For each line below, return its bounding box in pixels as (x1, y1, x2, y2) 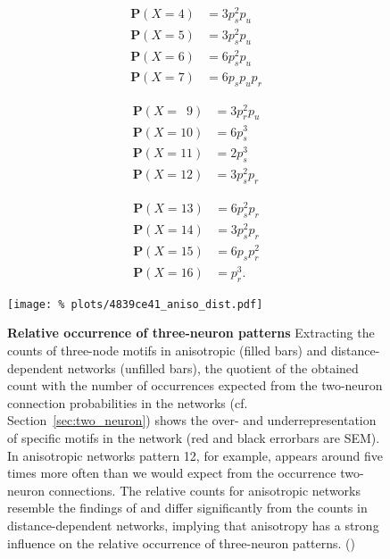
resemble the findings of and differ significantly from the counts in (7, 498, 368, 517)
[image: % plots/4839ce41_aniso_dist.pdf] (7, 297, 263, 311)
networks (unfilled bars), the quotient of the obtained (67, 358, 359, 377)
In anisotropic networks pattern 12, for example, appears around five (7, 446, 383, 464)
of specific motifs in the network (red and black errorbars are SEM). (7, 429, 380, 447)
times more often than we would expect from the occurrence (7, 463, 336, 482)
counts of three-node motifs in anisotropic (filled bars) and (7, 341, 328, 360)
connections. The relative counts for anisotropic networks (48, 480, 361, 499)
